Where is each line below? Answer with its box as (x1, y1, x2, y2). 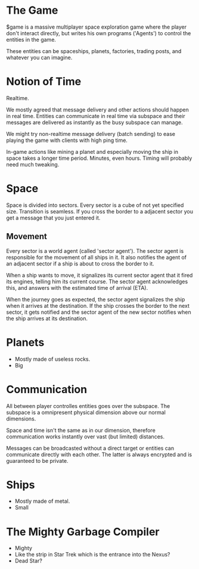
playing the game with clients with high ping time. (6, 137, 128, 144)
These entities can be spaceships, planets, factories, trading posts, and (6, 47, 182, 54)
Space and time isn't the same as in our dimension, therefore (6, 426, 156, 434)
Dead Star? (14, 557, 43, 564)
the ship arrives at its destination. (6, 314, 88, 322)
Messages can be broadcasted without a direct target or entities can (6, 444, 175, 452)
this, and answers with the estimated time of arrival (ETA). (6, 284, 148, 291)
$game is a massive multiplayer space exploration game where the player (6, 23, 187, 30)
